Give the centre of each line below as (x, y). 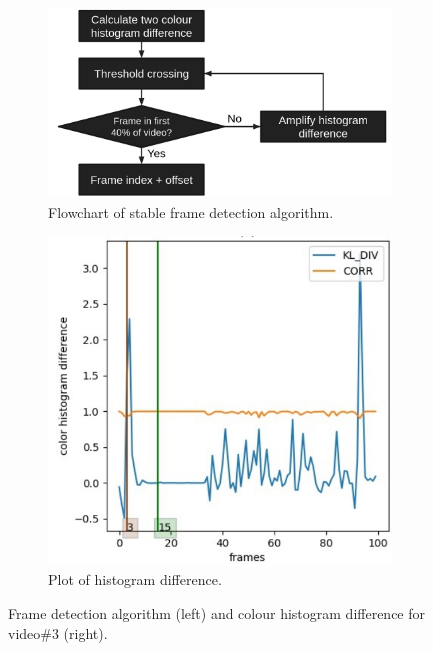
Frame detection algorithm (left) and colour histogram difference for (217, 612)
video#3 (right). (58, 632)
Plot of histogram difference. (135, 579)
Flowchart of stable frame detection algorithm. (191, 211)
